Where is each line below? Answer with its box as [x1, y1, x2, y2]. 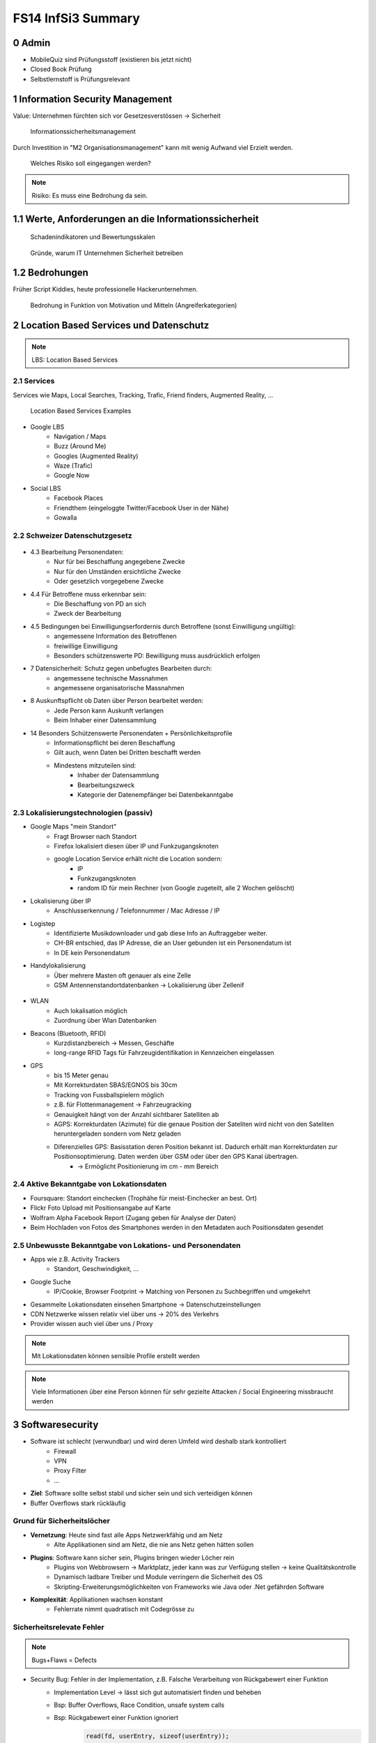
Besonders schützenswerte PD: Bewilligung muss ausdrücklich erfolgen [54, 651, 260, 660]
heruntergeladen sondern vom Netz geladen [54, 1129, 181, 1138]
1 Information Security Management [13, 93, 173, 105]
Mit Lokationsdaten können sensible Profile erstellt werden [31, 1352, 200, 1360]
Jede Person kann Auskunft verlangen [54, 706, 164, 715]
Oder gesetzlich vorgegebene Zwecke [54, 577, 164, 586]
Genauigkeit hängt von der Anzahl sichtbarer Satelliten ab [54, 1110, 219, 1118]
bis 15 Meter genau [54, 1071, 109, 1080]
